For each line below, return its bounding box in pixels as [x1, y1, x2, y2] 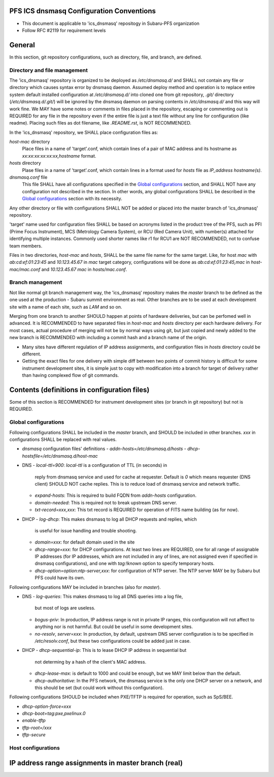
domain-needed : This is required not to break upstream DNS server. [35, 499, 177, 505]
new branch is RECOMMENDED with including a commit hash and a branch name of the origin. [9, 335, 208, 341]
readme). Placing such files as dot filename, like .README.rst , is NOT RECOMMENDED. [9, 120, 192, 126]
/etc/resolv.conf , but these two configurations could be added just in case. [35, 638, 191, 644]
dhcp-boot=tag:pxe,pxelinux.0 [22, 710, 86, 716]
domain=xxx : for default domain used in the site [35, 539, 135, 545]
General [9, 41, 36, 49]
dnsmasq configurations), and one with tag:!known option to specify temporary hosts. [35, 560, 215, 566]
